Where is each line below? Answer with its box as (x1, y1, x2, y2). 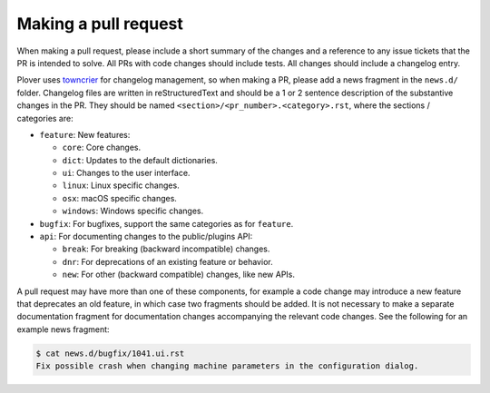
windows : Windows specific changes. (62, 205, 204, 217)
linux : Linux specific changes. (62, 180, 181, 191)
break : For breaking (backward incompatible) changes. (62, 243, 270, 254)
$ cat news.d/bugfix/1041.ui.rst (35, 348, 185, 359)
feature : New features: (39, 129, 131, 140)
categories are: (16, 113, 73, 123)
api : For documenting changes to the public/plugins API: (39, 231, 253, 242)
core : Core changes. (62, 142, 142, 153)
